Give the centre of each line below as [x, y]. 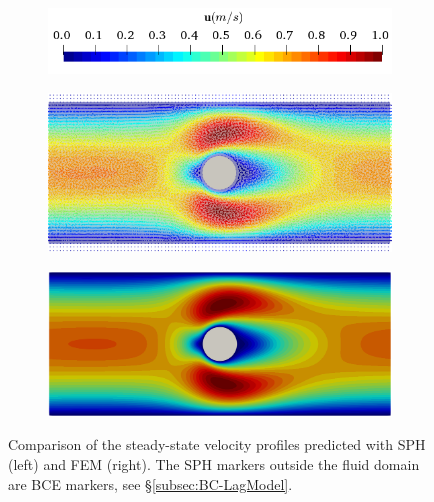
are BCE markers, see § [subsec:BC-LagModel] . [150, 483]
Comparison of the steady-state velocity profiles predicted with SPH [217, 444]
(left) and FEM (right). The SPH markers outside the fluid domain [214, 463]
